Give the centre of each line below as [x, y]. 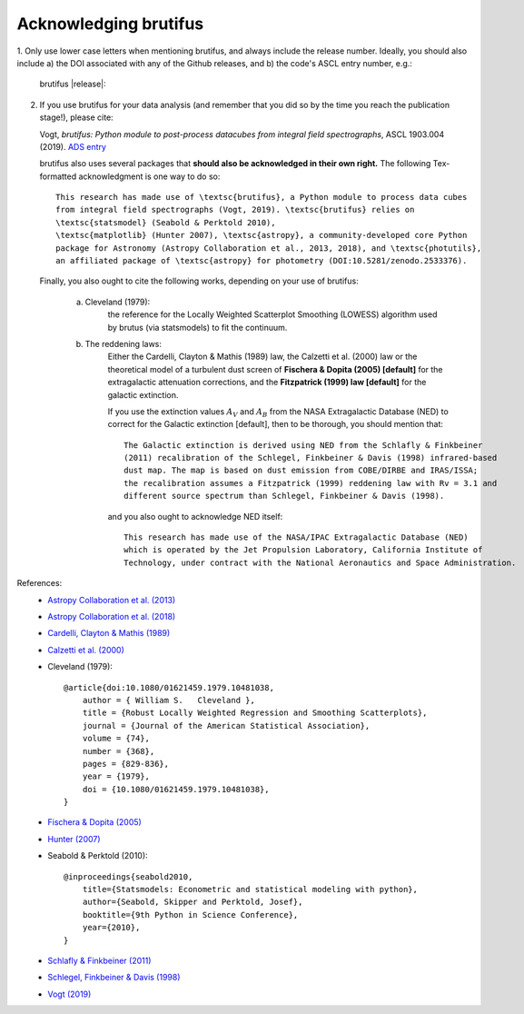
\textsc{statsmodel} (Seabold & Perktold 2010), [166, 222]
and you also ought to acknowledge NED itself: [195, 516]
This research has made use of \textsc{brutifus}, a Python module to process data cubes [262, 197]
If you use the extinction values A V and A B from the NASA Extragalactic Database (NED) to [278, 412]
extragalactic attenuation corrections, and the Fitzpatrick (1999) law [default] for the [267, 383]
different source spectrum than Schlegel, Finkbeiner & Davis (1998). [284, 496]
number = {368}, [119, 751]
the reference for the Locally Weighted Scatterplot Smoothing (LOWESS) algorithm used [272, 314]
